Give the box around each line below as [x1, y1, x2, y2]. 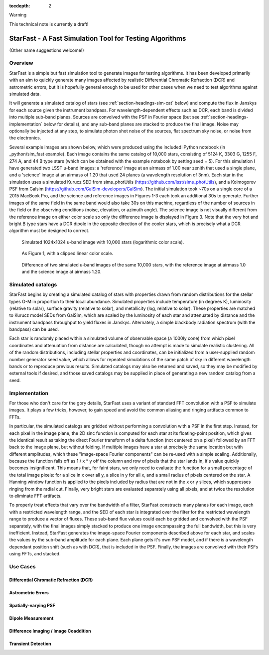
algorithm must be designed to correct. [9, 228, 90, 234]
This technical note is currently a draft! [9, 21, 89, 27]
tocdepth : [9, 3, 30, 8]
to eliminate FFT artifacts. [9, 493, 62, 499]
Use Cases [9, 563, 36, 570]
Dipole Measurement [9, 615, 54, 621]
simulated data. [9, 91, 41, 97]
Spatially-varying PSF [9, 602, 56, 608]
